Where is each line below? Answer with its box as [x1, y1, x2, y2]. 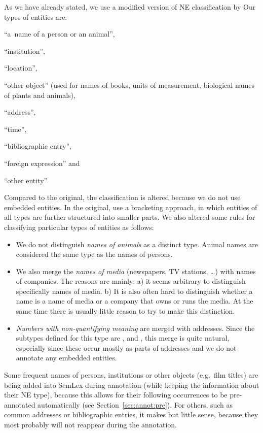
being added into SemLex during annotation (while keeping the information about [4, 379, 259, 390]
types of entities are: [4, 11, 67, 22]
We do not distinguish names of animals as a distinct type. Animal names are [16, 239, 258, 249]
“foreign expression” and [4, 157, 80, 168]
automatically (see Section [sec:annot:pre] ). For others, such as [37, 399, 233, 410]
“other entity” [4, 175, 48, 185]
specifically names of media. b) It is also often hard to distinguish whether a [16, 285, 253, 296]
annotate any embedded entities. [16, 352, 117, 363]
